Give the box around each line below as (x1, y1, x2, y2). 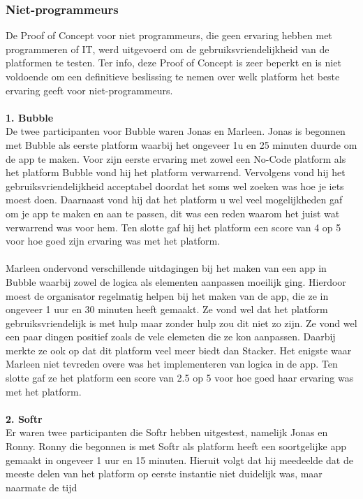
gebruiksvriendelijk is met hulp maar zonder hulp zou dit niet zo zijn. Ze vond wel (6, 315, 357, 330)
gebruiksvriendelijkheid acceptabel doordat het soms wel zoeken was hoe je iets (6, 178, 344, 193)
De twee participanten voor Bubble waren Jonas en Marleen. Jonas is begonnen (6, 124, 346, 138)
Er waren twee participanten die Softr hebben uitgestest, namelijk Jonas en (6, 425, 328, 440)
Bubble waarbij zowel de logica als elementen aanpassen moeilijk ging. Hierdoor (6, 274, 346, 289)
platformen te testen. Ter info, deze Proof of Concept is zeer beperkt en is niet (6, 55, 341, 70)
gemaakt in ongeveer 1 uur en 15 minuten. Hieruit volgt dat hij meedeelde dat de (6, 452, 353, 467)
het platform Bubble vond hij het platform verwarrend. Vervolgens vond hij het (6, 165, 346, 180)
